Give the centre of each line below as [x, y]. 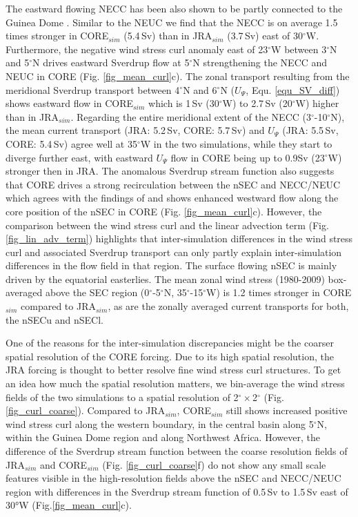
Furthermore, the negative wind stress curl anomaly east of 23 [137, 49]
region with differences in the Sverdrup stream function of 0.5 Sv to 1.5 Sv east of [177, 491]
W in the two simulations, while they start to [236, 143]
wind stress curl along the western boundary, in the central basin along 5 [160, 423]
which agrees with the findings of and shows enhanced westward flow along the [172, 198]
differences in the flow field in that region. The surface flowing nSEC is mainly [171, 265]
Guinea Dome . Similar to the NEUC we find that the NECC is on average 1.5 [172, 22]
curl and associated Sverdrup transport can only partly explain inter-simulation [174, 252]
